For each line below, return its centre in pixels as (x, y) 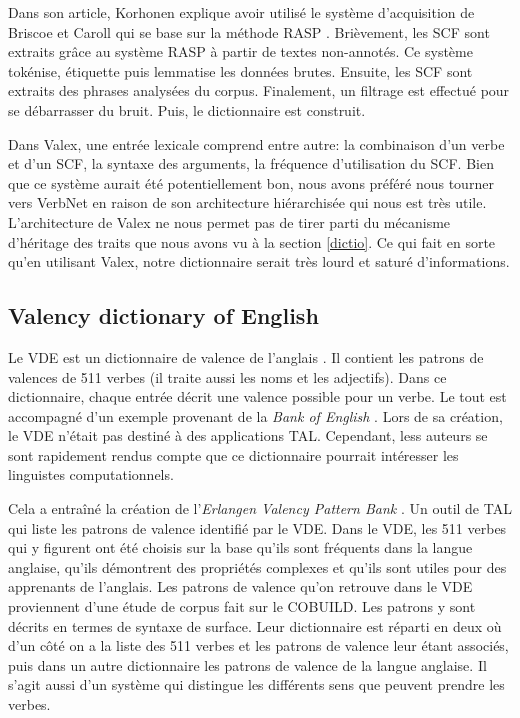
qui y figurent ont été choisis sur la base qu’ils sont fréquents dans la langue (240, 547)
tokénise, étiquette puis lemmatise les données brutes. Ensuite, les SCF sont (240, 70)
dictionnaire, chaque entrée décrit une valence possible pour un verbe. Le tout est (257, 396)
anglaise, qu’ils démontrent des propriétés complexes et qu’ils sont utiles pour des (257, 566)
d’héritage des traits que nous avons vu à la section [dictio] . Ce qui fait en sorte (252, 241)
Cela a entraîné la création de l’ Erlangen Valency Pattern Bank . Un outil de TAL (260, 508)
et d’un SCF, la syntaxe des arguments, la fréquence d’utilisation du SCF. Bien (251, 163)
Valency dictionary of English (163, 315)
